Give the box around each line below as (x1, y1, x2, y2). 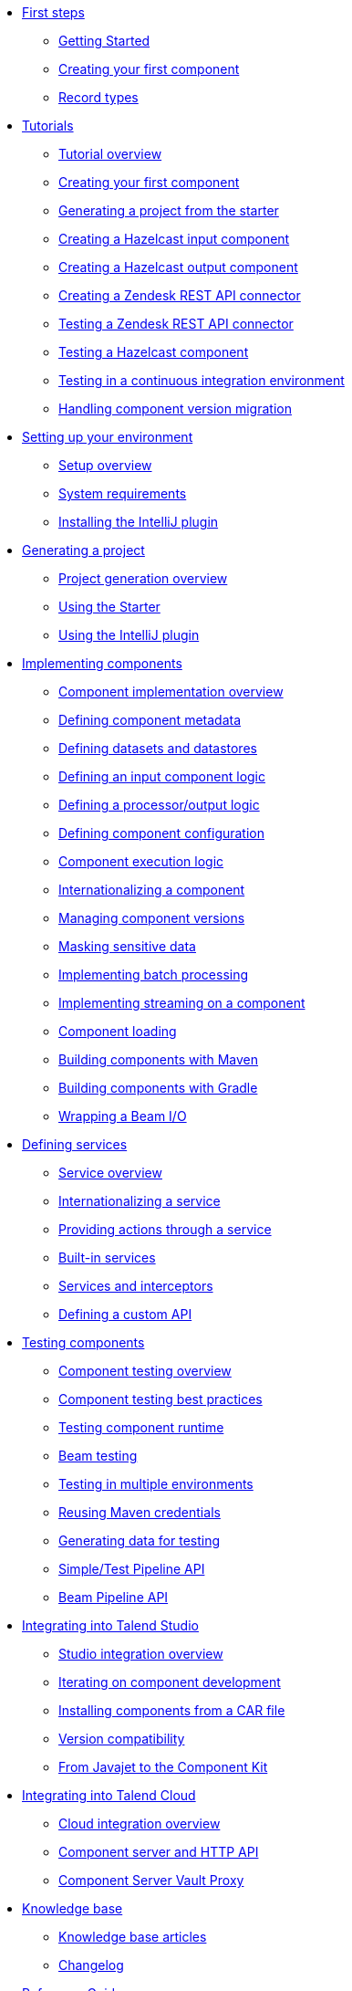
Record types (58, 89, 139, 105)
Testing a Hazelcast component (58, 344, 249, 360)
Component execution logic (58, 854, 224, 869)
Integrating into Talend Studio (22, 1618, 199, 1633)
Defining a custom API (58, 1306, 192, 1322)
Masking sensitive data (58, 938, 196, 954)
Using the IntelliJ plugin (58, 627, 200, 643)
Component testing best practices (58, 1391, 263, 1407)
